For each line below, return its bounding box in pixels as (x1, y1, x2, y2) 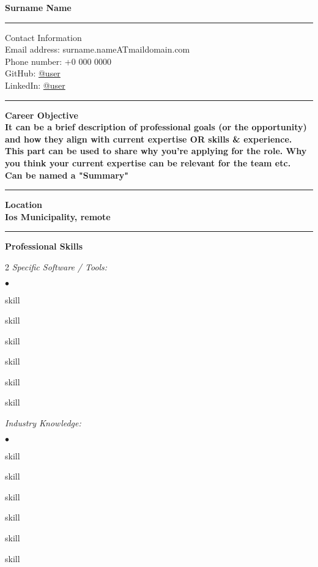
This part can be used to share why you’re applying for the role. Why (5, 144, 307, 157)
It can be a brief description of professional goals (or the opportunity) (5, 120, 307, 133)
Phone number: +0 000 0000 (5, 54, 112, 67)
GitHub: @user (5, 67, 61, 80)
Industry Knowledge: (5, 417, 81, 429)
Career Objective (5, 108, 78, 121)
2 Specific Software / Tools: (5, 260, 108, 273)
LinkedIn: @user (5, 78, 65, 91)
